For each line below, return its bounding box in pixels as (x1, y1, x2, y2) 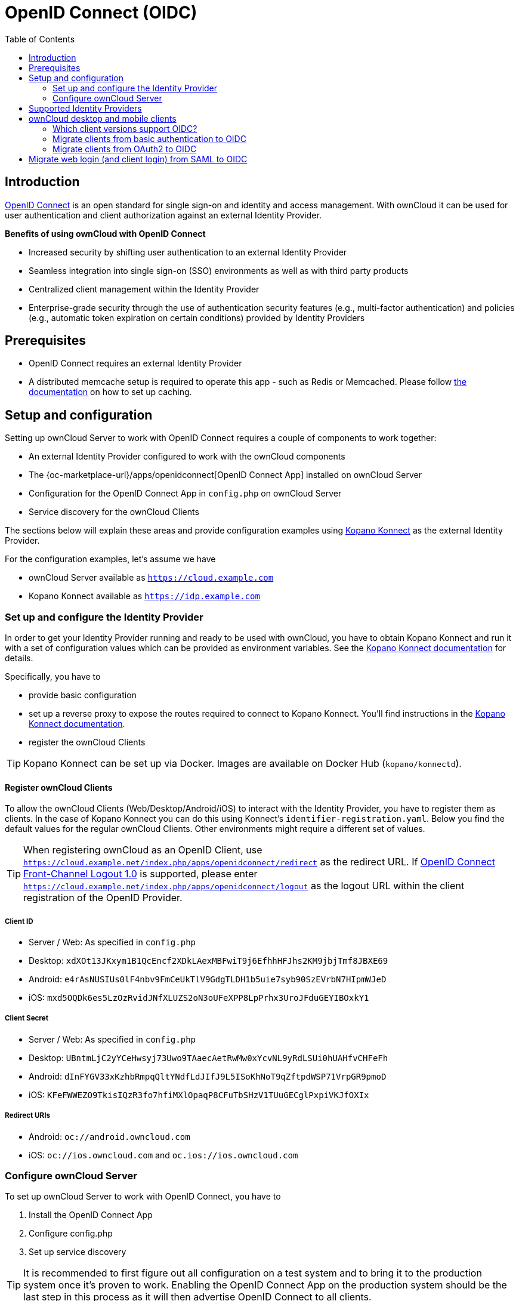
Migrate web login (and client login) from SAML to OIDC (29, 153, 248, 164)
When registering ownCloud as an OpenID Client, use (23, 844, 262, 856)
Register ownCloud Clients (5, 782, 113, 793)
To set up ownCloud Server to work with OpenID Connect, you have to (5, 1191, 281, 1202)
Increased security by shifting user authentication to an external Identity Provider (29, 246, 347, 257)
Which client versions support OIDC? (52, 123, 197, 134)
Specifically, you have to (5, 671, 101, 682)
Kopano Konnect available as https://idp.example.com (29, 591, 260, 602)
